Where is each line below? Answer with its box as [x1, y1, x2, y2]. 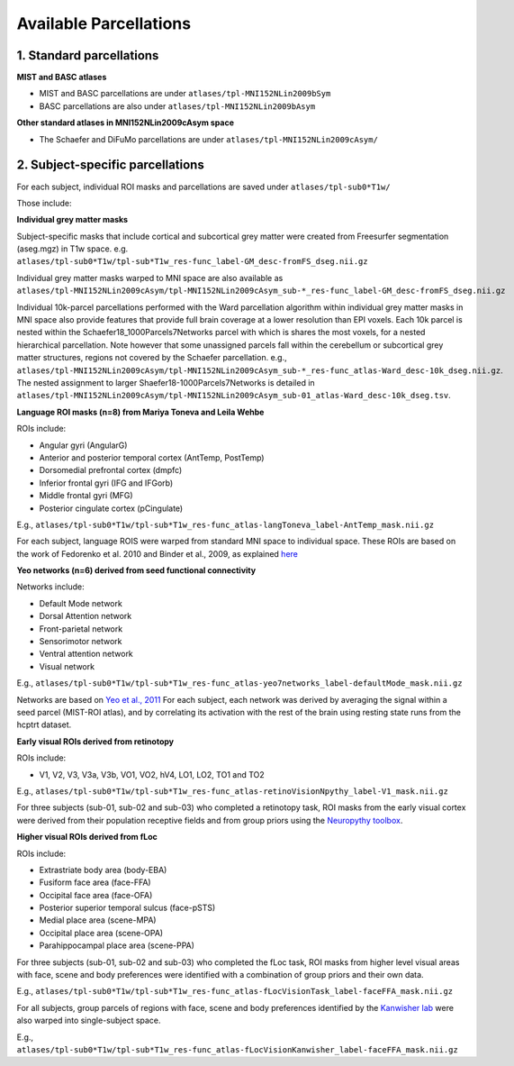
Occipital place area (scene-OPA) [39, 927, 164, 938]
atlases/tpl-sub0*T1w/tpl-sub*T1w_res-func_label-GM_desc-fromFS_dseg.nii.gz [16, 257, 368, 267]
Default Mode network [39, 597, 123, 608]
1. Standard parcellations [16, 48, 159, 63]
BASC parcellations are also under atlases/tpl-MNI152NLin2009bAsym [39, 100, 316, 112]
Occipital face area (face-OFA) [39, 889, 153, 900]
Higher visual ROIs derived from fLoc [16, 832, 158, 843]
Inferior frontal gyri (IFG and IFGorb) [39, 478, 174, 488]
